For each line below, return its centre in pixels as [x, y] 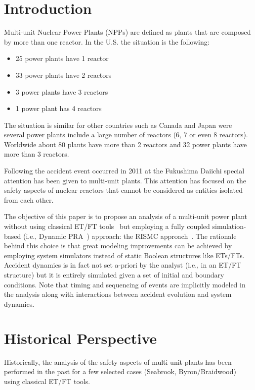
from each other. [29, 199]
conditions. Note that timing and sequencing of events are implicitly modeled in [125, 284]
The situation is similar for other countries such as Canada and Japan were [118, 125]
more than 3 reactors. [37, 154]
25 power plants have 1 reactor [62, 58]
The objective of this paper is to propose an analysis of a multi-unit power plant [126, 216]
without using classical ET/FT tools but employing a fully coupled [107, 226]
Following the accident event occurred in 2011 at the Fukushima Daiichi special [124, 171]
